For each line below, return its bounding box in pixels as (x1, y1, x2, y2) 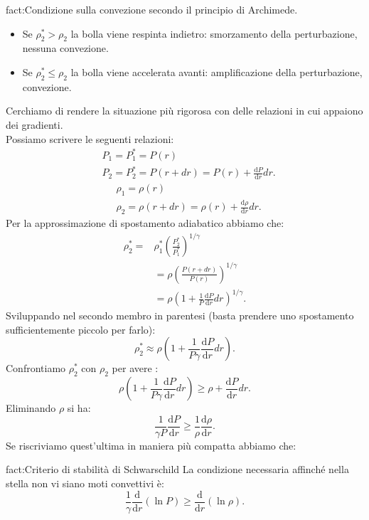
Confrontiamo (6, 361, 66, 376)
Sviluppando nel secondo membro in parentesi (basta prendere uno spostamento (6, 308, 354, 323)
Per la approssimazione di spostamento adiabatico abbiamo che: (6, 216, 284, 230)
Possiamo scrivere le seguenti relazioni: (6, 131, 174, 146)
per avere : (112, 361, 159, 376)
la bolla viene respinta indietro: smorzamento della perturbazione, (70, 26, 358, 41)
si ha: (67, 400, 91, 415)
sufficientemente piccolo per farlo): (6, 322, 156, 336)
